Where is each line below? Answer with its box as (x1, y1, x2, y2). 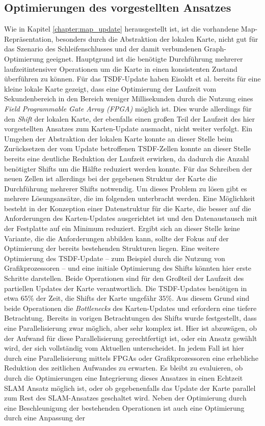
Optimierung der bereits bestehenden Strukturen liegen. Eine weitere (4, 243, 220, 253)
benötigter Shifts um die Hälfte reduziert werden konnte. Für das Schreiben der (4, 163, 252, 174)
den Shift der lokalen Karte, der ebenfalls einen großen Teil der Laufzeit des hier (4, 113, 255, 124)
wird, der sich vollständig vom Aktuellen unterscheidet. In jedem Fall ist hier (4, 343, 244, 353)
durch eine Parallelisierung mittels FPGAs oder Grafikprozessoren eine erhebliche (4, 352, 258, 363)
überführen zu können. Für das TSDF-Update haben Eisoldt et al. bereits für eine (4, 73, 261, 84)
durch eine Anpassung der (4, 412, 85, 423)
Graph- (204, 43, 226, 54)
